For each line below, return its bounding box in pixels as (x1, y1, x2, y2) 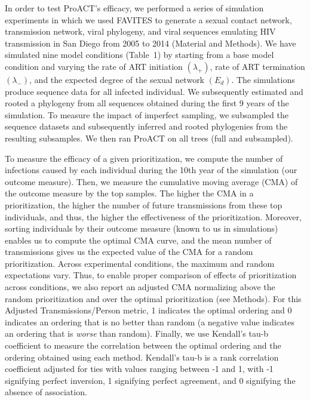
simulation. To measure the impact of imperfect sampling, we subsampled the (5, 108, 288, 121)
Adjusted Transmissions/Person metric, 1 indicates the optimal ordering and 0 (5, 304, 292, 316)
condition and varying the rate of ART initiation (5, 60, 183, 72)
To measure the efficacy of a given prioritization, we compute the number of (5, 152, 283, 164)
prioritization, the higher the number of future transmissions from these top (5, 198, 283, 211)
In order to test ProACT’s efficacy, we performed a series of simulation (5, 2, 264, 14)
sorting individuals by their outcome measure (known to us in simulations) (5, 222, 278, 235)
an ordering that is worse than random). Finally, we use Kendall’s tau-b (5, 327, 269, 340)
